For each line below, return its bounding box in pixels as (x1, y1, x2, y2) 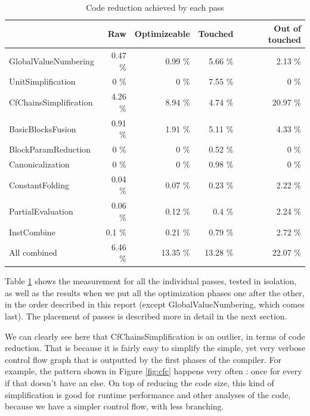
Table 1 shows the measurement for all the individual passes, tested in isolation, (5, 275, 297, 287)
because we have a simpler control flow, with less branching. (5, 400, 224, 412)
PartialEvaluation (9, 205, 73, 218)
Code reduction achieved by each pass (86, 1, 224, 13)
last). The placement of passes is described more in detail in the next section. (5, 310, 287, 322)
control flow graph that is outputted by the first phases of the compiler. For (5, 353, 281, 365)
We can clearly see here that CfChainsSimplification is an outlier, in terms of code (5, 330, 305, 342)
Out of (274, 21, 301, 34)
